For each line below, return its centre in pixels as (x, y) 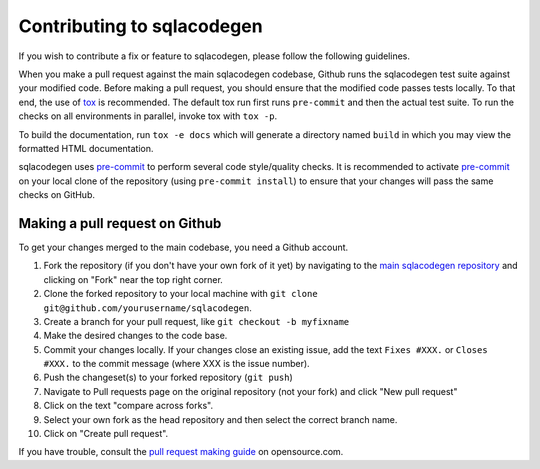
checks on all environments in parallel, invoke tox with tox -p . (148, 116)
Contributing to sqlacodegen (141, 26)
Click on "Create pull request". (106, 434)
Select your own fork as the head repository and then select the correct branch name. (220, 419)
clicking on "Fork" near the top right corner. (133, 279)
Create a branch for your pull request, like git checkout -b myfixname (196, 321)
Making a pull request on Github (120, 223)
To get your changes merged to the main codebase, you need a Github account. (183, 247)
